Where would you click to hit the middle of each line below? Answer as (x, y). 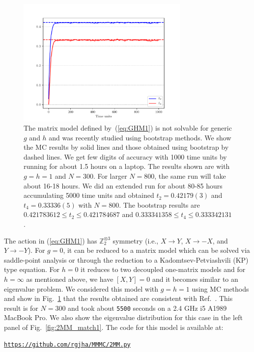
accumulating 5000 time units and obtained (89, 195)
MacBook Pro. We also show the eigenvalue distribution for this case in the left (123, 317)
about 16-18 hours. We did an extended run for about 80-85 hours (123, 185)
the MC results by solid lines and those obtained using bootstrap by (126, 147)
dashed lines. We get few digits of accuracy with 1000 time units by (125, 156)
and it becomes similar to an (195, 279)
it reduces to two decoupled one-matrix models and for (163, 269)
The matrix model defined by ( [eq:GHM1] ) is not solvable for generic (128, 128)
